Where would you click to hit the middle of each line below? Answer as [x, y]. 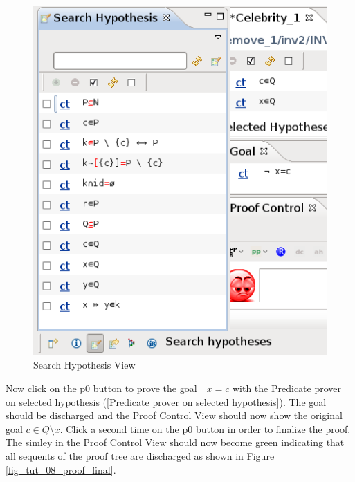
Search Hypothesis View [84, 365]
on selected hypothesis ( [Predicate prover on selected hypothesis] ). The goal [166, 401]
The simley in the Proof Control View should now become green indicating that [175, 442]
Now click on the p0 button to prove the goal [101, 388]
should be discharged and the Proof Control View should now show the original [174, 415]
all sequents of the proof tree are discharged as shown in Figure [140, 456]
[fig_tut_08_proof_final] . [61, 469]
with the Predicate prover [287, 388]
